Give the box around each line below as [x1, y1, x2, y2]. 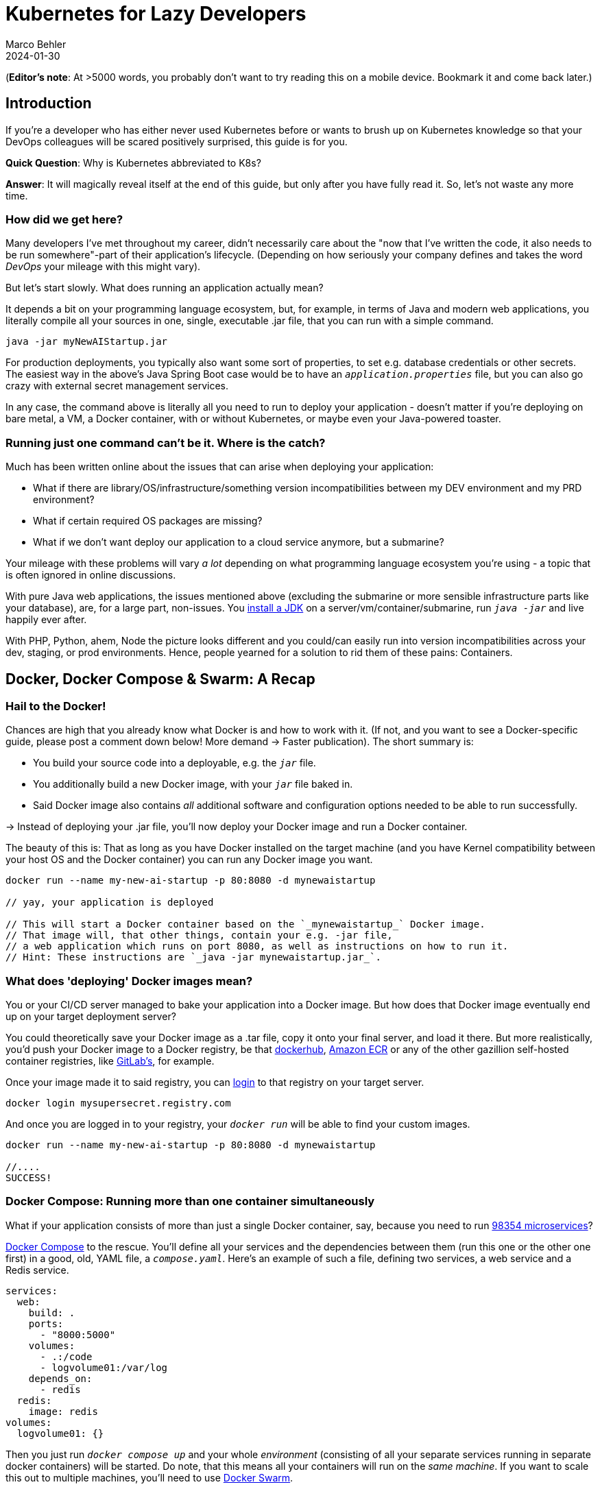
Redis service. [5, 1263, 69, 1276]
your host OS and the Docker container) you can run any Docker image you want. [5, 854, 373, 866]
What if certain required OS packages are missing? [33, 515, 263, 527]
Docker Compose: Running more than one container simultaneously [5, 1194, 375, 1209]
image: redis [28, 1405, 98, 1417]
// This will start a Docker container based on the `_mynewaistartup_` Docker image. [5, 919, 485, 930]
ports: [28, 1318, 64, 1329]
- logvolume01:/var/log [40, 1361, 168, 1373]
